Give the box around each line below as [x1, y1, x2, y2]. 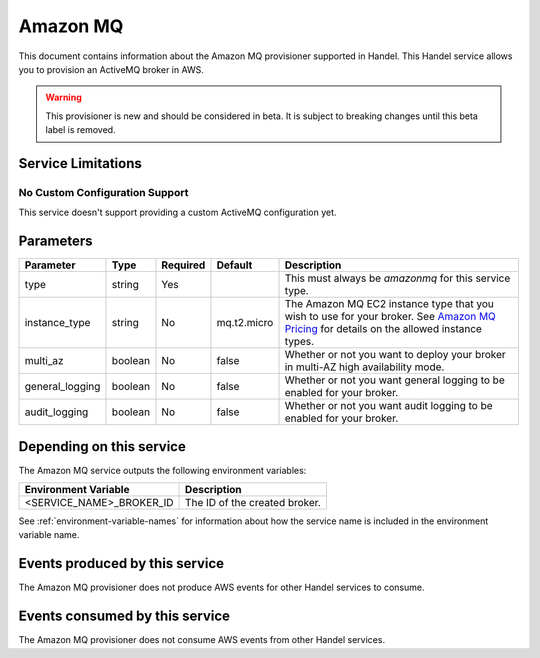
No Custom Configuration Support [18, 185, 189, 199]
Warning [45, 91, 82, 104]
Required [161, 258, 206, 272]
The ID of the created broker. [185, 496, 322, 510]
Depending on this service [18, 438, 187, 455]
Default [216, 258, 253, 272]
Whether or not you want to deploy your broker [284, 348, 507, 362]
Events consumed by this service [18, 608, 230, 625]
